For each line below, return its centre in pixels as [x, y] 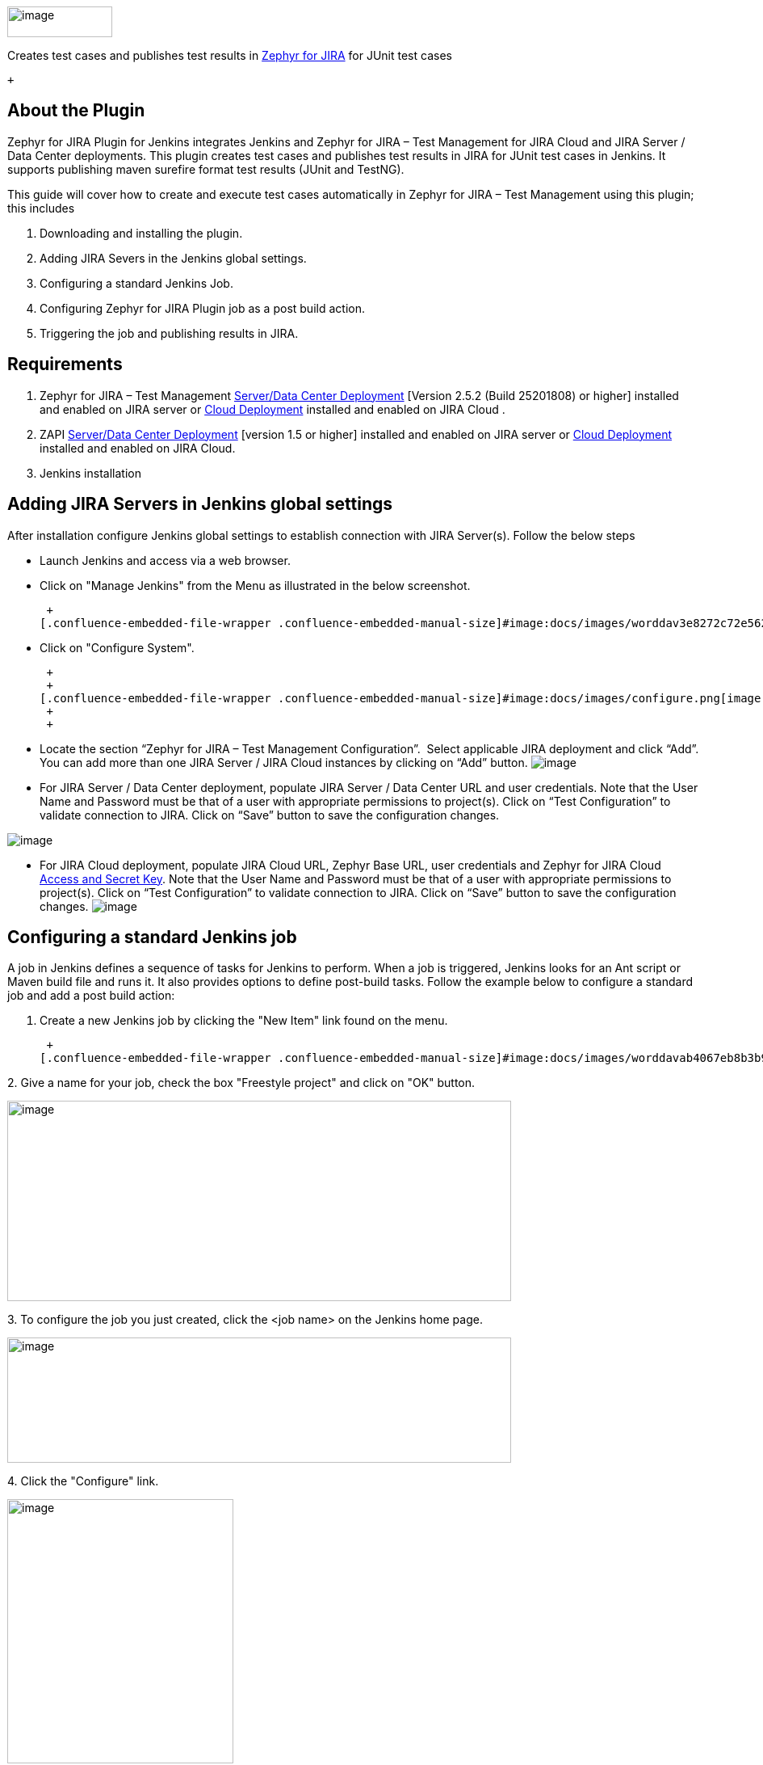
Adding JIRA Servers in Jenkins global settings [200, 504]
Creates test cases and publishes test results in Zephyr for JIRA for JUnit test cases [230, 55]
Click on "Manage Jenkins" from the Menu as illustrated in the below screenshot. [255, 585]
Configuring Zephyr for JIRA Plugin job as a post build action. [202, 308]
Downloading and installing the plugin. [141, 233]
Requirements [65, 364]
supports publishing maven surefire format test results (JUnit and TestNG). [206, 169]
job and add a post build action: [91, 996]
